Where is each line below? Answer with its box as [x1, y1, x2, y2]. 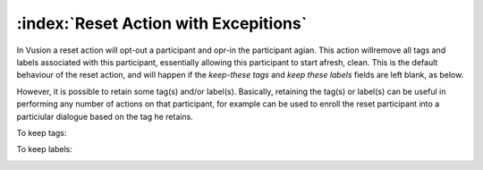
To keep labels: [16, 144, 73, 155]
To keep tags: [16, 127, 67, 138]
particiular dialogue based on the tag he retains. [16, 111, 194, 122]
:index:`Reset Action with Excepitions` [16, 13, 308, 33]
